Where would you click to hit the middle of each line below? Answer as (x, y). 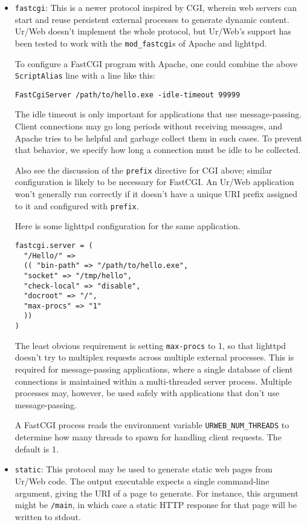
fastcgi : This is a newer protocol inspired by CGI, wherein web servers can (156, 7)
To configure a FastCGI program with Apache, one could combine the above (156, 63)
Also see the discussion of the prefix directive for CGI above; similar (144, 170)
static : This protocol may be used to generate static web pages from (144, 469)
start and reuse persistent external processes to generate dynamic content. (152, 19)
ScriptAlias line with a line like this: (85, 75)
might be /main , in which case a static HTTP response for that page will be (156, 505)
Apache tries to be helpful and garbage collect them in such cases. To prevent (159, 138)
